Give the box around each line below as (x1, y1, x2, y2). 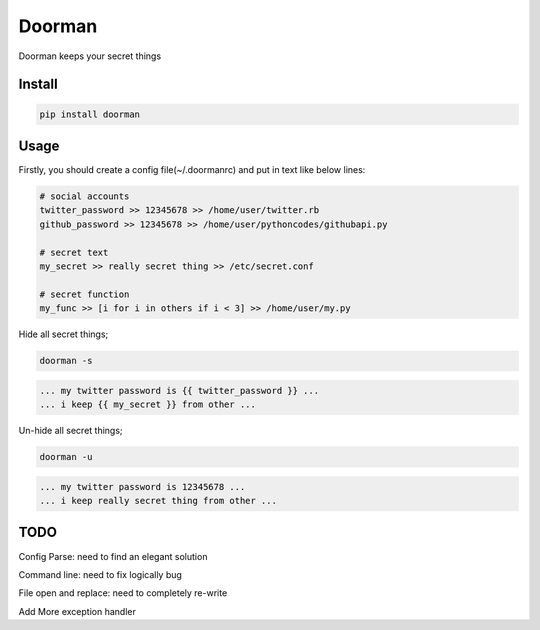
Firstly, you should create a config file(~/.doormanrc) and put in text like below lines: (18, 164, 366, 176)
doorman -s (39, 355, 93, 367)
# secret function (39, 288, 130, 300)
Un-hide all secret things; (18, 425, 124, 437)
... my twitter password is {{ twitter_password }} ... (39, 385, 320, 396)
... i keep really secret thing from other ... (39, 495, 277, 507)
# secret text (39, 246, 109, 258)
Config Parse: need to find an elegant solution (18, 550, 208, 562)
